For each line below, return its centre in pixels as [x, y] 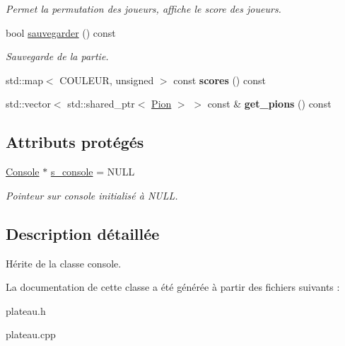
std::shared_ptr [101, 104]
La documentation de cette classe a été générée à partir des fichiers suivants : [173, 287]
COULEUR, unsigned [107, 80]
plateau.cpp [31, 334]
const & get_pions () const [269, 104]
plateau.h [26, 310]
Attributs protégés [75, 142]
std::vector [28, 104]
